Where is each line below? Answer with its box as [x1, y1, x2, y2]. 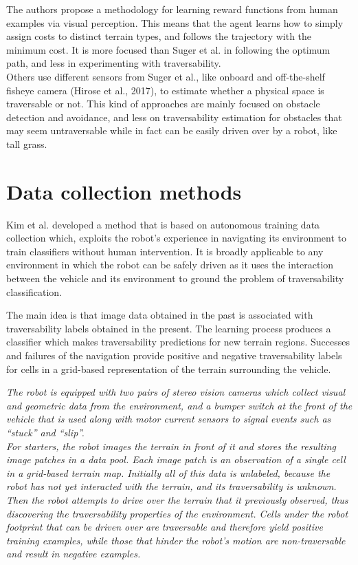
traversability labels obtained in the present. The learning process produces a [6, 321, 331, 335]
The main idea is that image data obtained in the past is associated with [6, 308, 313, 322]
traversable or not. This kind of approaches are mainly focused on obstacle [6, 96, 320, 111]
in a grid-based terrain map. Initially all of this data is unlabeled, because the [6, 465, 331, 480]
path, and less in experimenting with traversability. [6, 56, 221, 70]
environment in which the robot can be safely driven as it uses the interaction [6, 257, 334, 272]
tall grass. [6, 136, 47, 151]
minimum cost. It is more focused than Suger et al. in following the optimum [6, 42, 331, 56]
